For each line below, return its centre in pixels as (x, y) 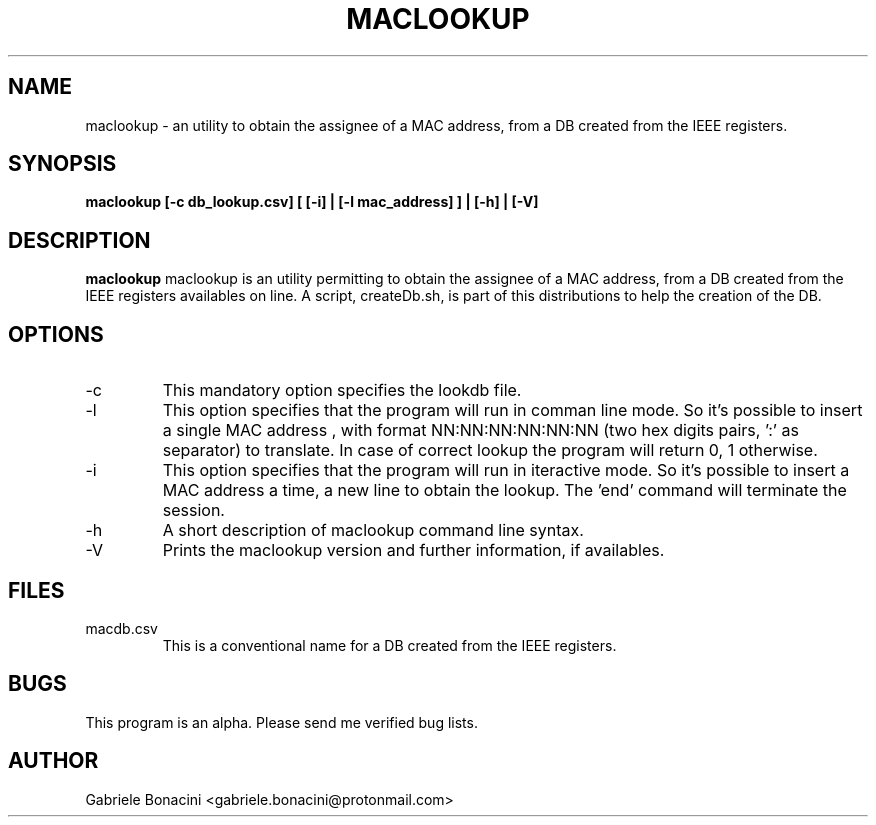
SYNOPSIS (62, 164)
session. (193, 510)
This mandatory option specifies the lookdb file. (342, 390)
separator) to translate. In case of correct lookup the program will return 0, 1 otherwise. (490, 450)
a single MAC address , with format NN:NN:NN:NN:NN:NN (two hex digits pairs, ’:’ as (480, 430)
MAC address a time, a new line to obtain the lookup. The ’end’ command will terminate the (504, 490)
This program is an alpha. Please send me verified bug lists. (281, 722)
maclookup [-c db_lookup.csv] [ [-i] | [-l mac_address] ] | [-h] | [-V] (312, 202)
